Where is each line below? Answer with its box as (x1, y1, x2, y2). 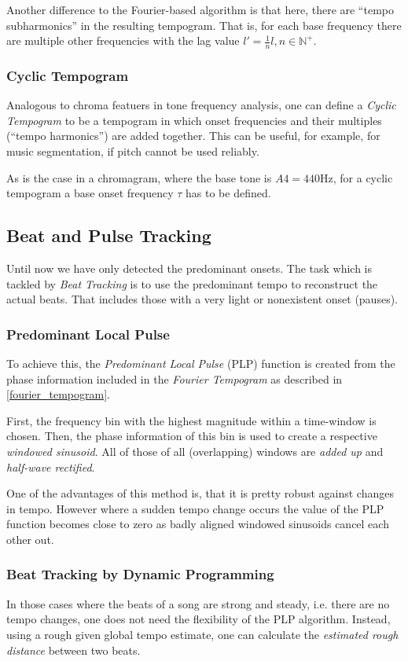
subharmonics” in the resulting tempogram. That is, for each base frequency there (6, 17, 402, 33)
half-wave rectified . (6, 458, 95, 475)
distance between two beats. (6, 641, 141, 658)
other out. (6, 531, 54, 547)
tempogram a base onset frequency (6, 185, 174, 201)
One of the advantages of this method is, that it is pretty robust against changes (6, 485, 394, 501)
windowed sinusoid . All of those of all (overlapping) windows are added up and (6, 443, 384, 459)
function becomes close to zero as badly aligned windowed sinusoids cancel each (6, 516, 389, 532)
